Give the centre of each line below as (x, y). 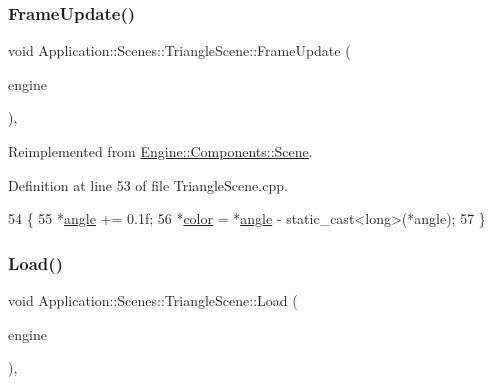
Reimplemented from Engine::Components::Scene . (160, 151)
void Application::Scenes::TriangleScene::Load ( (153, 300)
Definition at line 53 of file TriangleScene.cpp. (148, 184)
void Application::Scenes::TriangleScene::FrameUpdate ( (179, 50)
